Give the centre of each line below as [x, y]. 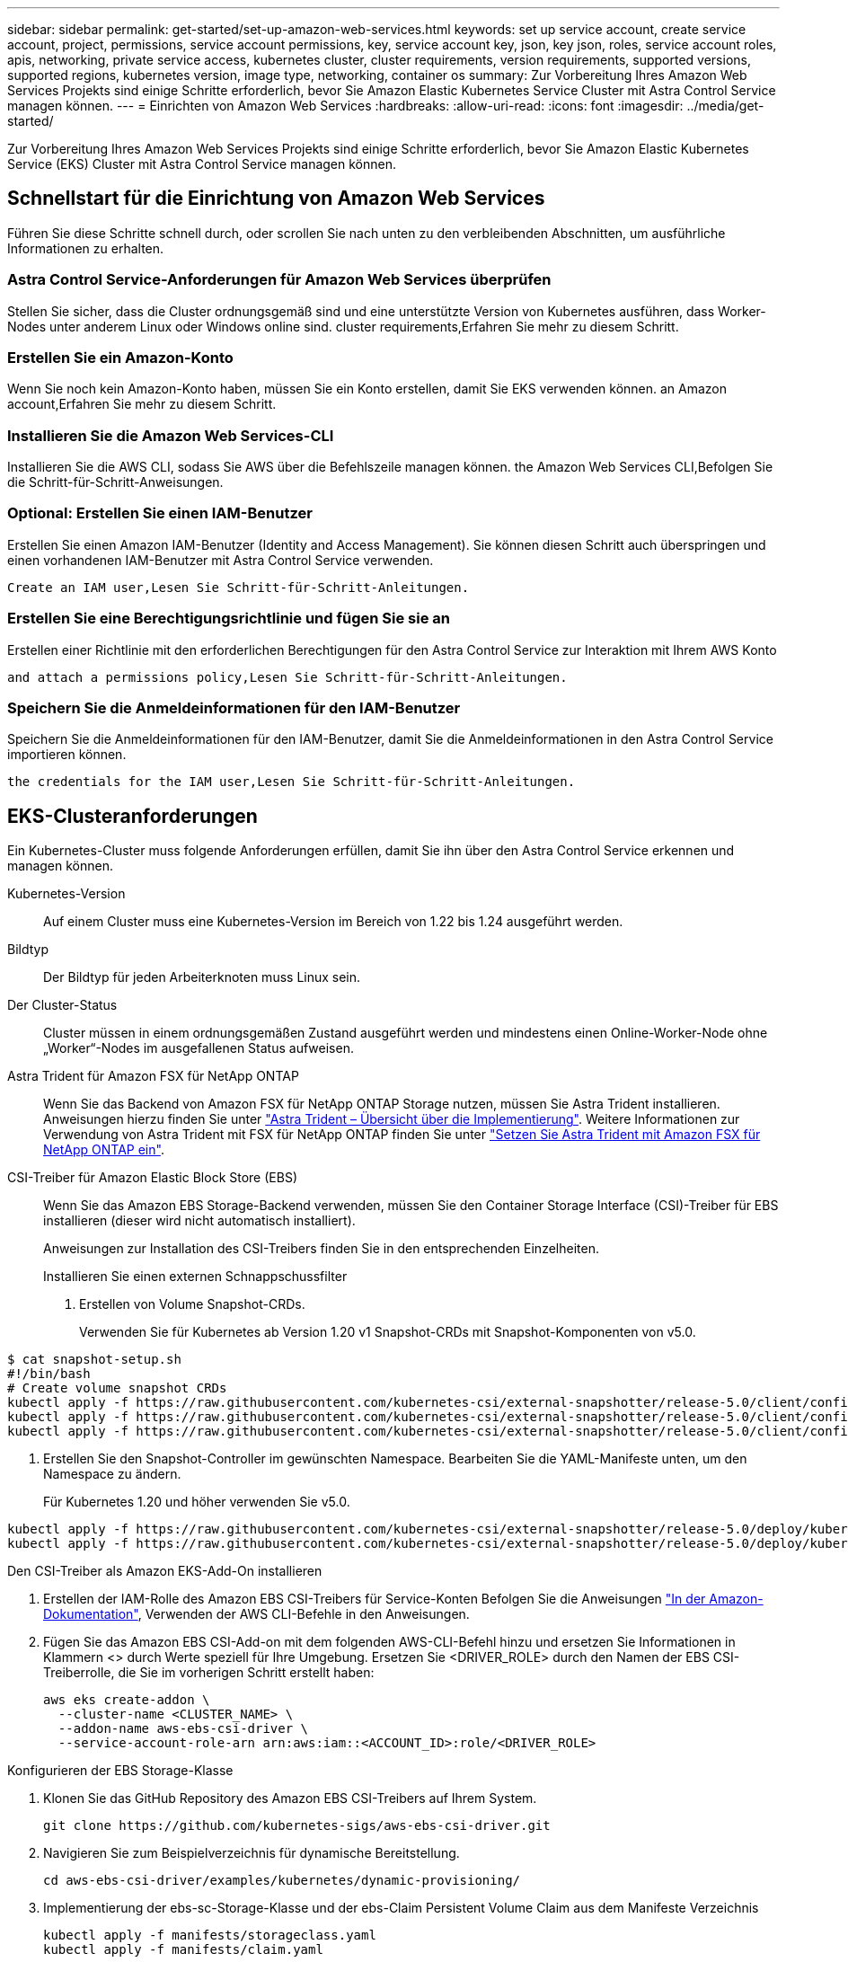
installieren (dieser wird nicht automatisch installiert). [199, 1221]
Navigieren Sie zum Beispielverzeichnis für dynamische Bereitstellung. [252, 1853]
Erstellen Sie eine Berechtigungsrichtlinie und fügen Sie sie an [229, 619]
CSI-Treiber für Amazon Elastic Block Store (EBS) [152, 1178]
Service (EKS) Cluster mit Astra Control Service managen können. [202, 164]
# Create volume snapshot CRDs [117, 1388]
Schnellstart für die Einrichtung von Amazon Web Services [276, 199]
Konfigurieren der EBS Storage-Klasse [120, 1771]
